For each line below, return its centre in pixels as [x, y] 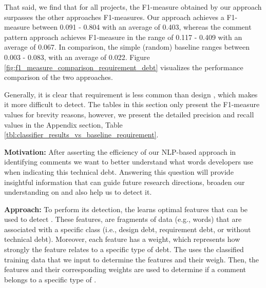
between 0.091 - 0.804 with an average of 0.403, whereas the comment [142, 27]
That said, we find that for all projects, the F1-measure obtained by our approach [133, 7]
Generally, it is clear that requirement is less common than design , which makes [131, 94]
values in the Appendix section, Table [63, 124]
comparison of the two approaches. [59, 77]
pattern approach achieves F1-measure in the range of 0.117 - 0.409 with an [123, 37]
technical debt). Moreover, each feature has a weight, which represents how [122, 239]
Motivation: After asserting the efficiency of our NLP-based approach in [120, 151]
